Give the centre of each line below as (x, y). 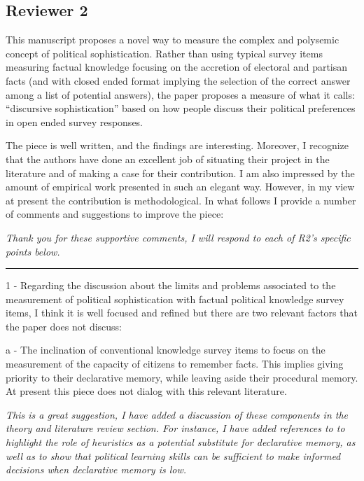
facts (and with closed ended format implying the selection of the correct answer (178, 80)
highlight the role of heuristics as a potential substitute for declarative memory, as (181, 442)
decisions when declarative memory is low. (96, 469)
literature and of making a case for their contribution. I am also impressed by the (180, 173)
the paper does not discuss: (64, 326)
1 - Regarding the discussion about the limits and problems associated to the (171, 285)
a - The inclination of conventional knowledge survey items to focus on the (166, 350)
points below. (33, 251)
